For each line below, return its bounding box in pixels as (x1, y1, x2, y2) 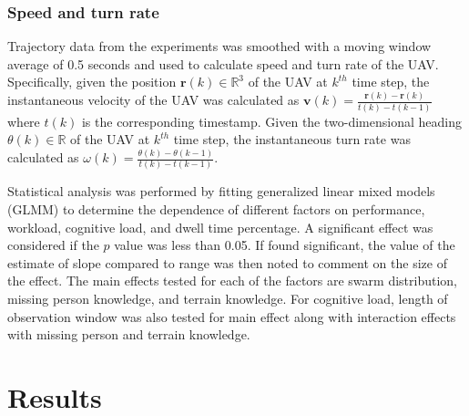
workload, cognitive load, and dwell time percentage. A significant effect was (7, 217, 433, 236)
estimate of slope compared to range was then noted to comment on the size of (7, 253, 447, 272)
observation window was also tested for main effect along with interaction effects (7, 307, 456, 326)
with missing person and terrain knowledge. (7, 325, 250, 344)
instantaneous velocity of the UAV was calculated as (7, 90, 300, 109)
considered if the (7, 235, 99, 255)
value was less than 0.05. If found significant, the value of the (114, 235, 455, 255)
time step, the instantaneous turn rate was (173, 130, 411, 149)
